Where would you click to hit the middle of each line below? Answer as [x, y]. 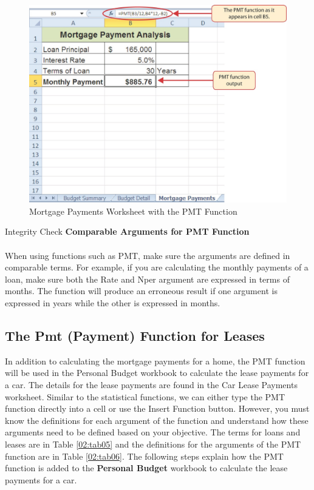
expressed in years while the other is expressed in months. [113, 303]
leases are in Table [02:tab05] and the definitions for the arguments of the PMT [153, 444]
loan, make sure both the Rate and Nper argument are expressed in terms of [147, 279]
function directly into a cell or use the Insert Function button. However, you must [157, 408]
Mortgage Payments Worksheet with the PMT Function [133, 211]
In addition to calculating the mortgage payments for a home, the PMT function [155, 361]
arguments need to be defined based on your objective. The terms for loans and [153, 432]
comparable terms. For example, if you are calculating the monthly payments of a [157, 267]
